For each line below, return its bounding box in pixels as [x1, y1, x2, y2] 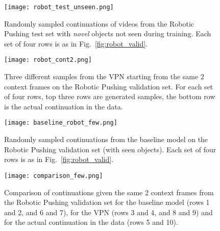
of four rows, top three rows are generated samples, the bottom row [4, 91, 215, 102]
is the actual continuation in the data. [4, 101, 123, 111]
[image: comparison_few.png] [4, 172, 103, 179]
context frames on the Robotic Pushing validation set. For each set [4, 81, 213, 91]
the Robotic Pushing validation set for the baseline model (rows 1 [4, 197, 210, 207]
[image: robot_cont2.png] [4, 56, 92, 64]
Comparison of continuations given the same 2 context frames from [4, 187, 214, 197]
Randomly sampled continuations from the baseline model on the [4, 134, 208, 145]
